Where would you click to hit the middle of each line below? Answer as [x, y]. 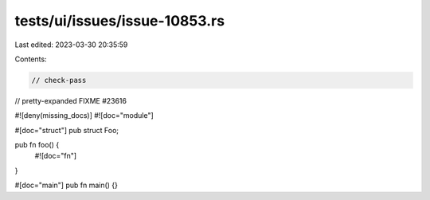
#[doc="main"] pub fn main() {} [66, 185]
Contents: [31, 59]
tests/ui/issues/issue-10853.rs [120, 21]
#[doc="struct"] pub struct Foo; [67, 130]
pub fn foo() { [37, 145]
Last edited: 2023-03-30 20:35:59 [71, 45]
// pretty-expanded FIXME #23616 [71, 100]
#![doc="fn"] [56, 156]
